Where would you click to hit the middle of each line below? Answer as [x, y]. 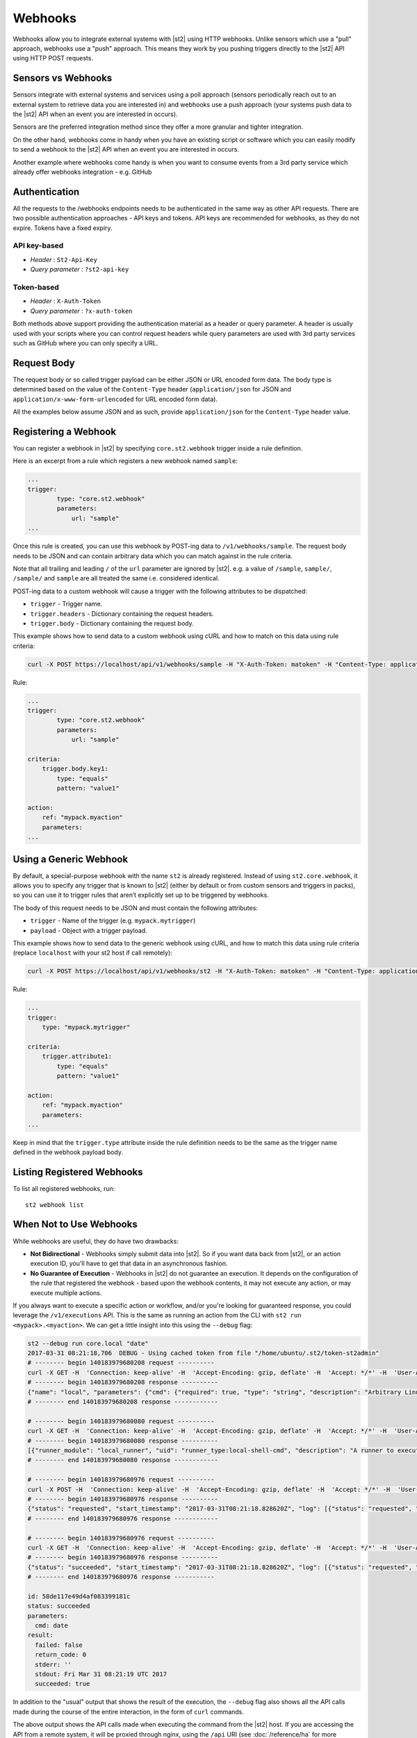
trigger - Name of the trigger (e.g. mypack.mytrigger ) [113, 920]
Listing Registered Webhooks [78, 1172]
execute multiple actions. [66, 1292]
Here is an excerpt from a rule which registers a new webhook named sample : [125, 461]
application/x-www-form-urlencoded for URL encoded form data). [115, 399]
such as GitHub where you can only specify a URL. [85, 343]
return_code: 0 [61, 1655]
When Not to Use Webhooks [75, 1225]
